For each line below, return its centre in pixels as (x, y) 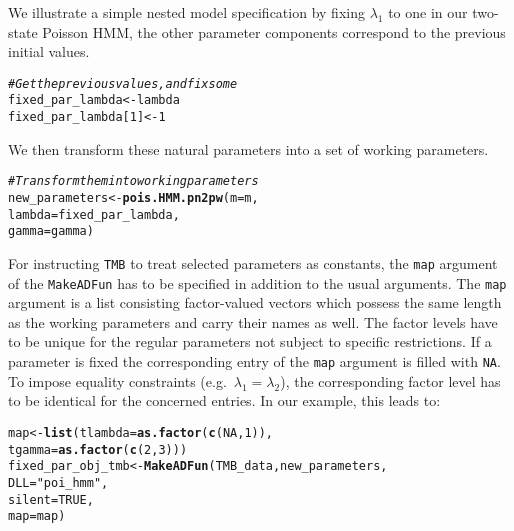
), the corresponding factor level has (390, 380)
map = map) (37, 516)
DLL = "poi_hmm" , (58, 482)
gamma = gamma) (51, 231)
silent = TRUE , (51, 499)
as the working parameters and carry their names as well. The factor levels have (253, 321)
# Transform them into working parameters (133, 181)
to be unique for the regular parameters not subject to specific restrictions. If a (250, 341)
